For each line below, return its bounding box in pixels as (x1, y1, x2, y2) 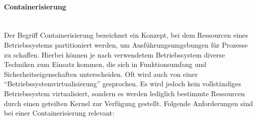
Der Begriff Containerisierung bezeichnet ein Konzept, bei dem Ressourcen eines (4, 30, 249, 40)
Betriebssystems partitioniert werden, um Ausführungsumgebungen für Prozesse (4, 39, 248, 50)
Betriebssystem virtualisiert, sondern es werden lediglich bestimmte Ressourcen (4, 88, 245, 98)
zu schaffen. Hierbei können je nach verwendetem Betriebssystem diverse (4, 49, 225, 60)
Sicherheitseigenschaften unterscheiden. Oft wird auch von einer (4, 68, 198, 79)
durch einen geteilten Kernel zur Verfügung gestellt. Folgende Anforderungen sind (4, 98, 253, 108)
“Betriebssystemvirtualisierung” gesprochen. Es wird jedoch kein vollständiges (4, 78, 241, 89)
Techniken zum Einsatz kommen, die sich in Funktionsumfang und (4, 59, 207, 69)
